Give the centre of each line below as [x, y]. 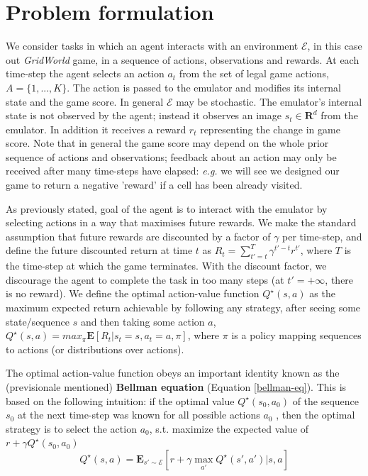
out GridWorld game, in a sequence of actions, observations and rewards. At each [183, 59]
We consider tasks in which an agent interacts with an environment [152, 46]
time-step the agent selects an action [85, 73]
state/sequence [38, 321]
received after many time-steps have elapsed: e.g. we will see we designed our [173, 171]
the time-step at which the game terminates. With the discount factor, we [166, 266]
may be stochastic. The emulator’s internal [269, 101]
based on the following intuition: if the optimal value [120, 400]
